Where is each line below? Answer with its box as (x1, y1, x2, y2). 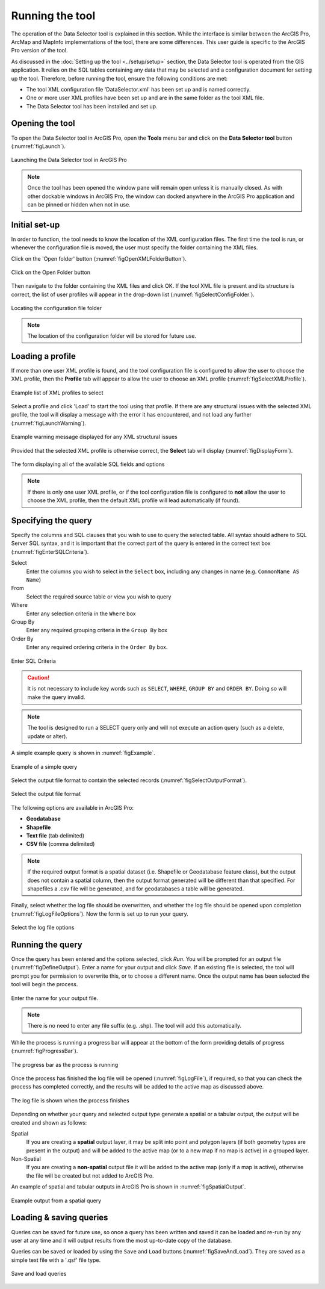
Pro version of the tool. (11, 47, 68, 54)
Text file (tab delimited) (26, 832, 85, 839)
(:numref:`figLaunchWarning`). (11, 419, 87, 427)
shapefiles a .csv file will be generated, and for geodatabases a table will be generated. (27, 885, 244, 892)
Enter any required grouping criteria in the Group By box (26, 627, 168, 634)
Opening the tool (11, 118, 75, 129)
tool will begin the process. (11, 981, 78, 988)
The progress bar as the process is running (11, 1061, 119, 1068)
